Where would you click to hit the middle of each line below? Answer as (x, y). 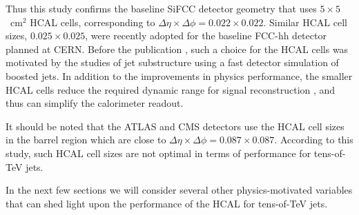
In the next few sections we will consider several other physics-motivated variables (179, 190)
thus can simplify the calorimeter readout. (95, 103)
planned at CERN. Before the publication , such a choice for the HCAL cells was (177, 49)
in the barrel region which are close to (86, 140)
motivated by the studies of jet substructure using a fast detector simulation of (172, 62)
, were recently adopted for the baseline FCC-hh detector (206, 35)
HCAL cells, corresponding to (93, 22)
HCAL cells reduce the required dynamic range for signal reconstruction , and (171, 89)
